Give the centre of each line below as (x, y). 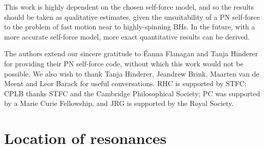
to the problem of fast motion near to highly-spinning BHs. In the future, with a (130, 27)
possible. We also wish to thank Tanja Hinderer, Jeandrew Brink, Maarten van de (132, 73)
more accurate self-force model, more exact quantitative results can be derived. (127, 36)
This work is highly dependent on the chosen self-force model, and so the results (129, 7)
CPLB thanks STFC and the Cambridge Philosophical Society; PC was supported (132, 93)
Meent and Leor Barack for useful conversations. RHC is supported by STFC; (125, 83)
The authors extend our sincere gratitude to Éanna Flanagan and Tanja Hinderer (131, 53)
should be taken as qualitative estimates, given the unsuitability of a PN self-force (132, 16)
